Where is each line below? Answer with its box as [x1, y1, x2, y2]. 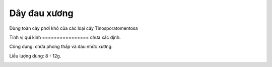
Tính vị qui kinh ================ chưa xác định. [9, 34, 121, 40]
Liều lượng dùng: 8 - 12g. [9, 53, 61, 59]
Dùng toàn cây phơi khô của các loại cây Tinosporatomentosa [9, 25, 138, 31]
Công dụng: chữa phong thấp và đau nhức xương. [9, 43, 113, 50]
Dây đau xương [9, 8, 74, 19]
